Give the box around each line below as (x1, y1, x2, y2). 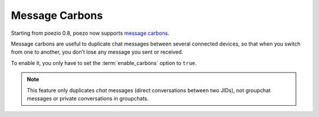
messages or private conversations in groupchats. (27, 95, 149, 102)
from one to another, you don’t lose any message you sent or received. (11, 48, 183, 56)
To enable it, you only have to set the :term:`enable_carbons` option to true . (11, 59, 197, 66)
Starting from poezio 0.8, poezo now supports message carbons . (11, 30, 170, 37)
